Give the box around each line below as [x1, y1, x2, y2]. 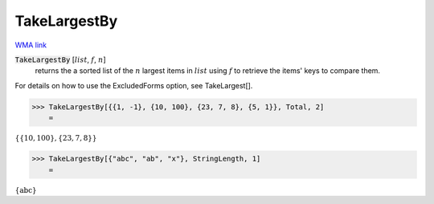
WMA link [14, 40, 47, 50]
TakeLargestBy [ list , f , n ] [14, 55, 106, 64]
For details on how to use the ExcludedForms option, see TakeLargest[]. [14, 80, 253, 90]
